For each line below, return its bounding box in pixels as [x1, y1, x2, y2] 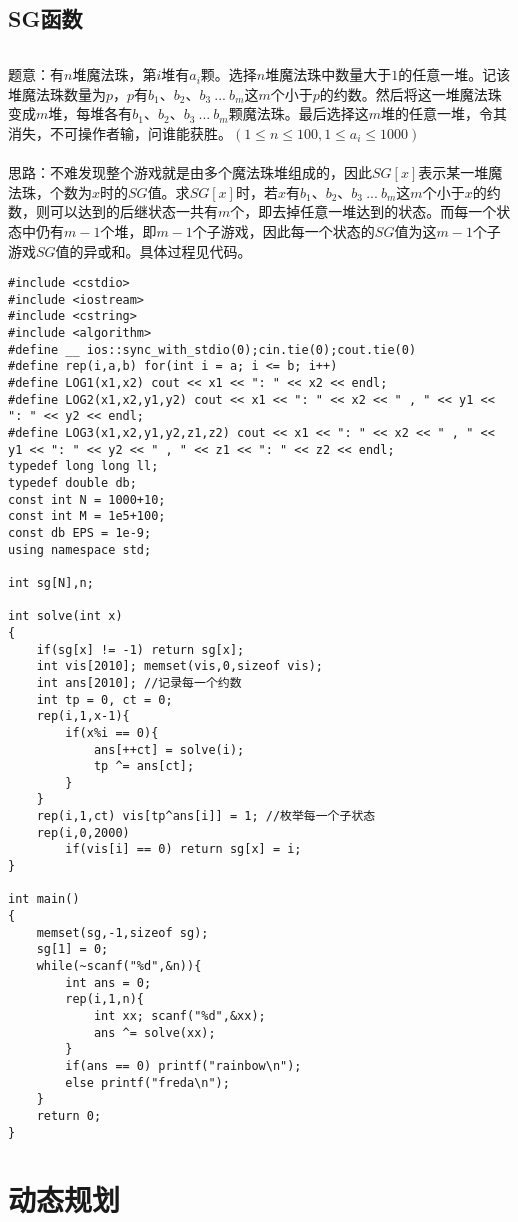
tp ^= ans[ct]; [93, 759, 195, 774]
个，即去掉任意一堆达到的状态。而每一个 [230, 201, 497, 222]
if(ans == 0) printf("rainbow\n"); [65, 1058, 302, 1073]
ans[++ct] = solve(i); [93, 742, 245, 757]
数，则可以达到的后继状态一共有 [8, 201, 218, 222]
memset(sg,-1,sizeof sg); [36, 925, 209, 940]
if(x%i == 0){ [65, 725, 159, 740]
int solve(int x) [8, 609, 123, 624]
